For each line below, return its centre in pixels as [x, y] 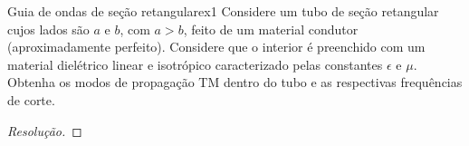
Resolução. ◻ [45, 130]
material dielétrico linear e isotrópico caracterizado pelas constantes [195, 64]
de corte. [31, 99]
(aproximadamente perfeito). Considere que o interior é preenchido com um [216, 47]
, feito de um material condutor [271, 29]
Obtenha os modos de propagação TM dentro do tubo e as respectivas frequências [235, 82]
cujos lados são [48, 29]
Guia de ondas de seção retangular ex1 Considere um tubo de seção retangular [223, 11]
